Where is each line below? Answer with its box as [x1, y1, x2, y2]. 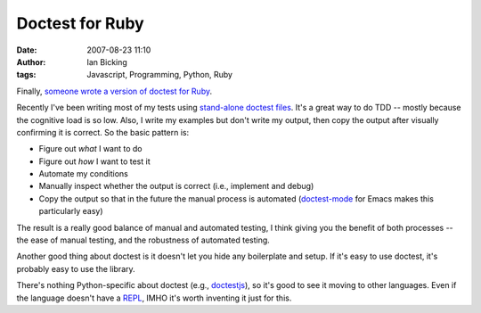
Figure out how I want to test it [38, 156, 151, 167]
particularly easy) [38, 206, 103, 217]
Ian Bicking [86, 56, 128, 67]
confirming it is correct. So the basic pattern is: [16, 127, 190, 137]
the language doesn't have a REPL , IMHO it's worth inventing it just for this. [16, 292, 292, 303]
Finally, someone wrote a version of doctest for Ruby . [16, 86, 213, 96]
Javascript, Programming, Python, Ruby [86, 70, 233, 80]
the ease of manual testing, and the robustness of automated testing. [16, 235, 271, 245]
